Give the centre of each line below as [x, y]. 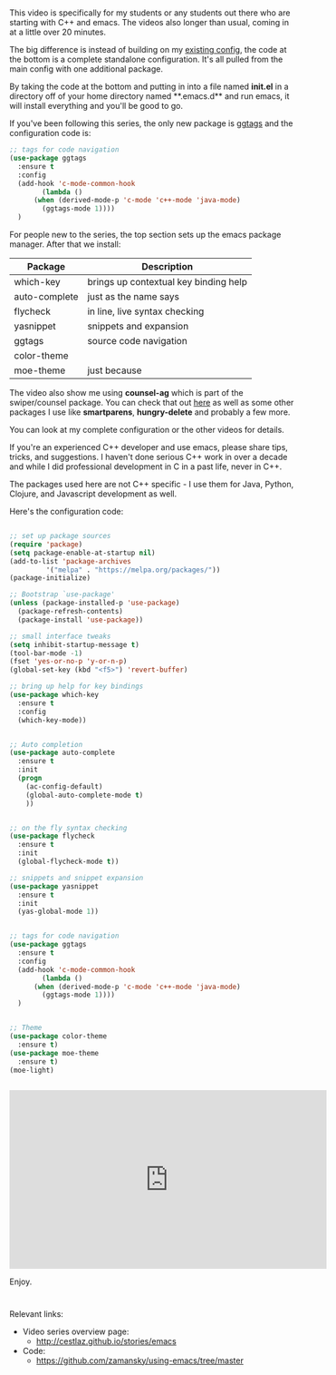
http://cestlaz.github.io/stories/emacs [106, 1341]
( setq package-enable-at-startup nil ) [82, 553]
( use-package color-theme [58, 1036]
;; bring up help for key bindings [77, 687]
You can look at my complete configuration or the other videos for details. [147, 430]
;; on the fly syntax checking [68, 828]
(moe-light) [32, 1070]
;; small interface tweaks [60, 636]
